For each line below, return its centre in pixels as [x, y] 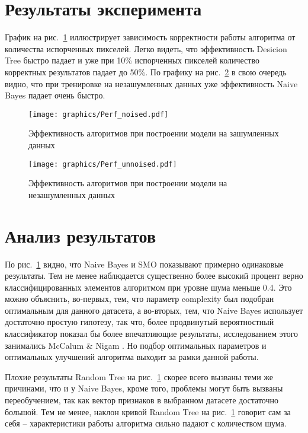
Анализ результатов [81, 235]
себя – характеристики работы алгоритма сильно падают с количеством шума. [146, 423]
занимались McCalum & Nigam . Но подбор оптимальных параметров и [136, 345]
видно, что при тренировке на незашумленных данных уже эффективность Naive [151, 83]
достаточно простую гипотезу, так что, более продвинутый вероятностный [139, 322]
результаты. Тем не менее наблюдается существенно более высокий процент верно [154, 276]
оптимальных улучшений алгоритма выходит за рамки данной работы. [132, 357]
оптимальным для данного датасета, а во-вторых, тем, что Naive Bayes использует [154, 310]
